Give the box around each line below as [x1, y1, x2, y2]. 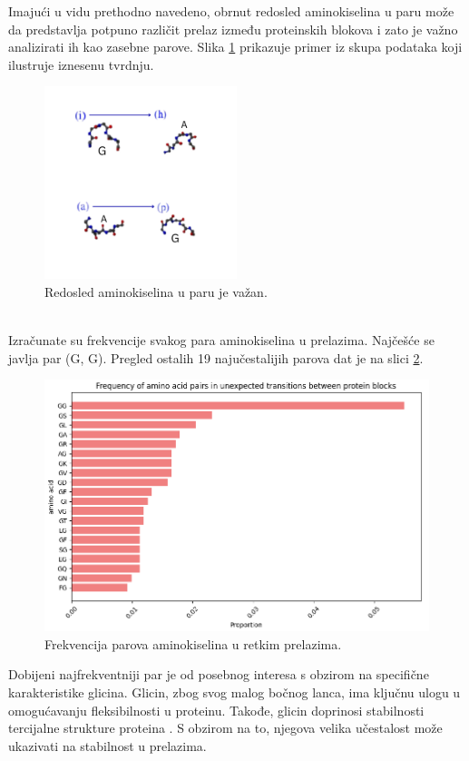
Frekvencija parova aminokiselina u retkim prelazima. [44, 634, 342, 653]
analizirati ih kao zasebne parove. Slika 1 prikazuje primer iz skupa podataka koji [8, 37, 463, 56]
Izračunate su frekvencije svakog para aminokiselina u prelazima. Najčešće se [8, 331, 435, 350]
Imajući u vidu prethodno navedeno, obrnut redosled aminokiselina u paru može [8, 2, 454, 20]
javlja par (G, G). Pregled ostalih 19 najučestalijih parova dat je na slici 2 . [8, 348, 424, 367]
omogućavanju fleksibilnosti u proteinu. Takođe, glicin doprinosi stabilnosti [8, 700, 425, 719]
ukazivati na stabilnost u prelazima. [8, 736, 207, 755]
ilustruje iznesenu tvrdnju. [8, 54, 154, 74]
